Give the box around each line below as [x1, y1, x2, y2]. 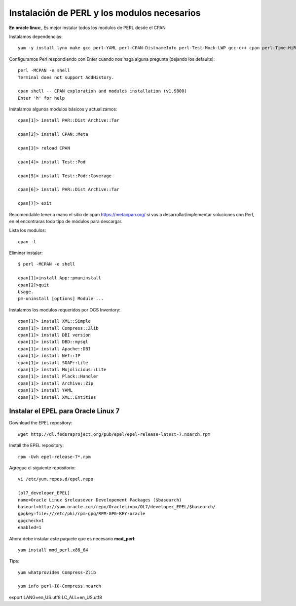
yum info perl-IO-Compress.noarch [18, 583, 101, 589]
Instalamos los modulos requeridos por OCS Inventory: [9, 306, 121, 313]
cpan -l [18, 239, 37, 244]
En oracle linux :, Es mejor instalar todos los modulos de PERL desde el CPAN [9, 25, 166, 31]
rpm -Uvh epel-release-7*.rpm [18, 454, 91, 459]
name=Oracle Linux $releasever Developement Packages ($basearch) [18, 497, 182, 503]
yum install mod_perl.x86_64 [18, 547, 88, 553]
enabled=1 [18, 525, 41, 530]
